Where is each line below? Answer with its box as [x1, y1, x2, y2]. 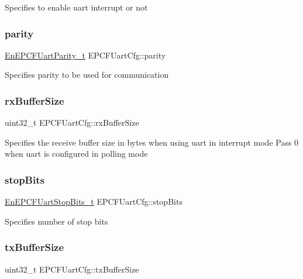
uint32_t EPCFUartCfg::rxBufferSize [5, 116, 139, 129]
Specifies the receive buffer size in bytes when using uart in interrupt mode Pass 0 [5, 136, 299, 148]
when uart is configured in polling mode [5, 147, 148, 160]
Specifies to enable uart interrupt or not [5, 1, 148, 13]
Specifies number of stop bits [5, 215, 108, 227]
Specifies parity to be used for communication [5, 68, 169, 81]
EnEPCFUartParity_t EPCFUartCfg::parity [5, 49, 166, 61]
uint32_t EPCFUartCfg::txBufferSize [5, 263, 139, 275]
